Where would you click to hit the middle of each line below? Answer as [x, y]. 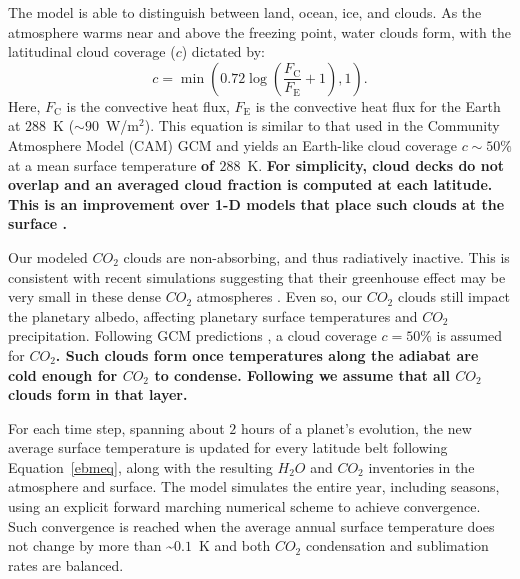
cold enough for [63, 374]
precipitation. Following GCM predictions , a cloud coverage [192, 335]
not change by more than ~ [91, 545]
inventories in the [421, 466]
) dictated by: [223, 51]
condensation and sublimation [397, 545]
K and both [235, 545]
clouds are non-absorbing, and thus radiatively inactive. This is [316, 256]
